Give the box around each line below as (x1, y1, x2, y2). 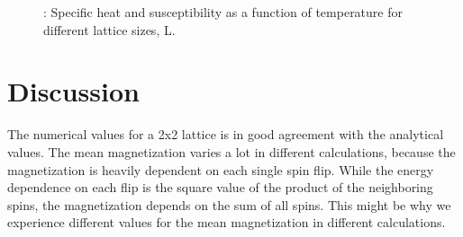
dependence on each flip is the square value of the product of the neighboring (7, 178, 433, 197)
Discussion (7, 73, 140, 110)
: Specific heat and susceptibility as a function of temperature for (43, 3, 403, 21)
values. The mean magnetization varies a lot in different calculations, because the (7, 142, 456, 161)
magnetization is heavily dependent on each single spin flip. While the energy (7, 160, 434, 179)
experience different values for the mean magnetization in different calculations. (7, 213, 446, 232)
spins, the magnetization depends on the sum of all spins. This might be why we (7, 195, 451, 214)
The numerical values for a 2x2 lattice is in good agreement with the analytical (7, 125, 444, 144)
